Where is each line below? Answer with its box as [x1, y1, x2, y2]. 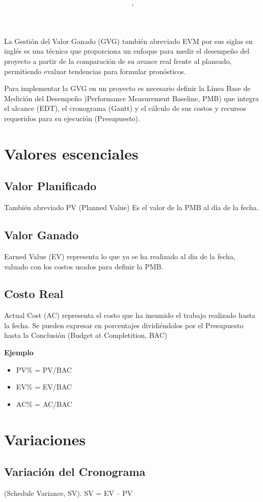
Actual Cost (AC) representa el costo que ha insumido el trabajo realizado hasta [4, 310, 255, 321]
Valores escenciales [4, 143, 139, 164]
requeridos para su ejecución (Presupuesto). [4, 112, 140, 123]
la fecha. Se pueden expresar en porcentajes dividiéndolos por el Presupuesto [4, 320, 244, 330]
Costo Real [4, 286, 64, 302]
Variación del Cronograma [4, 464, 146, 480]
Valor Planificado [4, 178, 97, 194]
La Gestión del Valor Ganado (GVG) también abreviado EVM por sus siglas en [4, 35, 253, 46]
